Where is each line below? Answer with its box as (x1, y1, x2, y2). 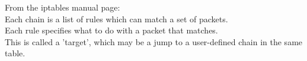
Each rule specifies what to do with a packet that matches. (5, 24, 218, 36)
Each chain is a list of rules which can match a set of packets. (5, 12, 228, 25)
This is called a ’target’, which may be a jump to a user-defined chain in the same (5, 35, 303, 48)
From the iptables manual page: (5, 1, 120, 13)
